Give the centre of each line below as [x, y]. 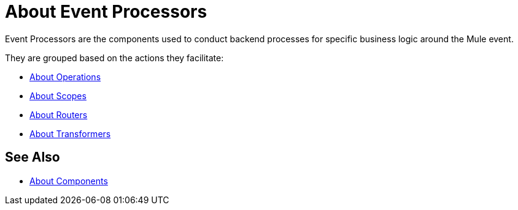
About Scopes [58, 96]
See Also [33, 157]
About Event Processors [106, 12]
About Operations [65, 77]
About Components [69, 181]
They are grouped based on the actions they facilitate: [114, 58]
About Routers [59, 114]
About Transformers [70, 133]
